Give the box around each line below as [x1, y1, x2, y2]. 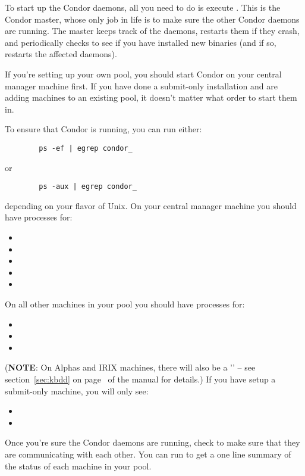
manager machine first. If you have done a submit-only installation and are [5, 79, 278, 92]
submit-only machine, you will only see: [5, 384, 149, 397]
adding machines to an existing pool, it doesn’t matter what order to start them [5, 91, 297, 104]
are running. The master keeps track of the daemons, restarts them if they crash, [5, 24, 300, 37]
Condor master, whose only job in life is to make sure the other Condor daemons [5, 13, 300, 25]
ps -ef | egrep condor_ [39, 144, 133, 153]
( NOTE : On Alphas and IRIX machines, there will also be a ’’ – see [5, 361, 256, 374]
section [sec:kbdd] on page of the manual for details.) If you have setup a [5, 372, 276, 385]
